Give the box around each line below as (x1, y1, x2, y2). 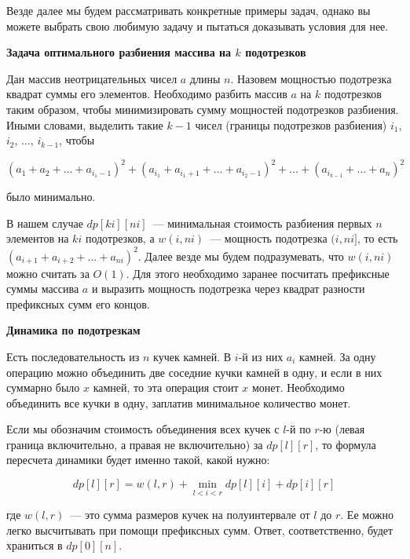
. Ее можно (340, 506, 394, 523)
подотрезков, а (85, 230, 155, 247)
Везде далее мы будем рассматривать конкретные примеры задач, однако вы (6, 2, 371, 18)
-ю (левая (319, 421, 365, 437)
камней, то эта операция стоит (93, 379, 239, 396)
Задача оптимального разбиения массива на (6, 44, 232, 60)
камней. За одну (299, 348, 376, 364)
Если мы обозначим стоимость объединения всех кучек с (6, 421, 280, 437)
